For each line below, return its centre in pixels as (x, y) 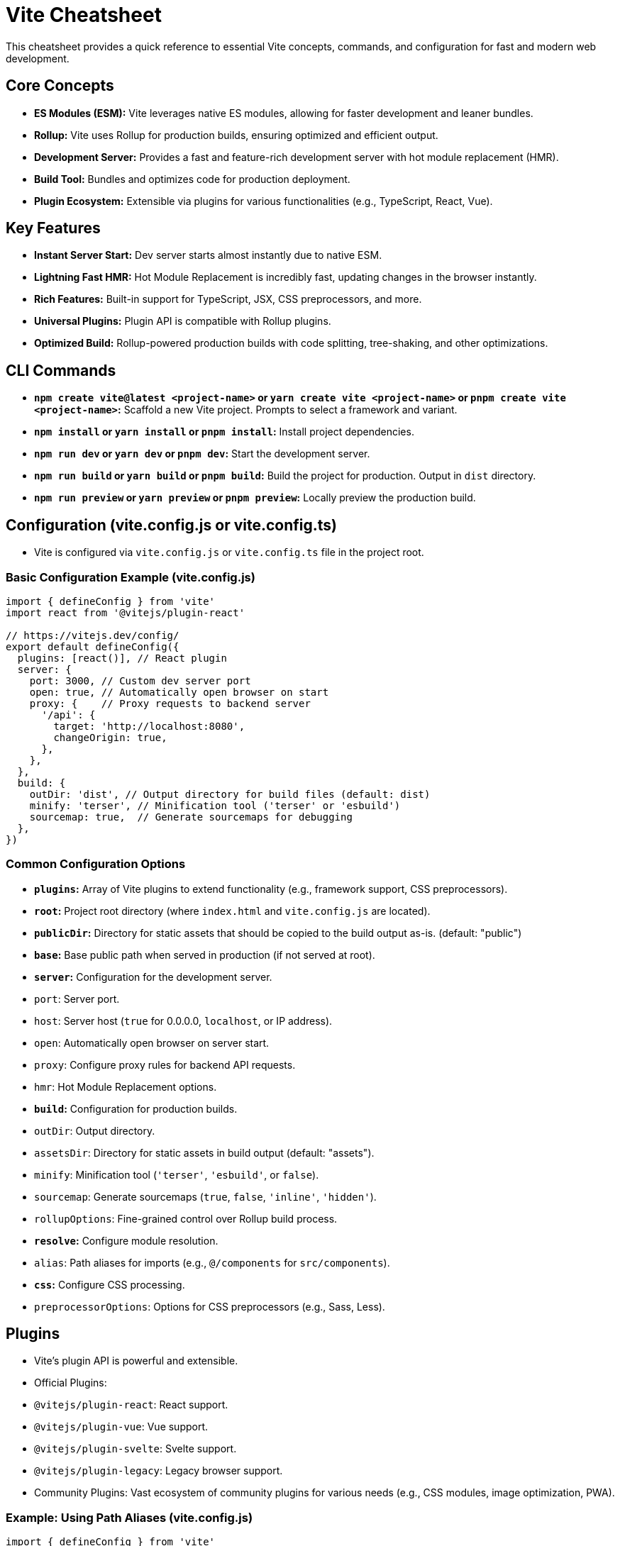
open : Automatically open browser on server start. (152, 1042)
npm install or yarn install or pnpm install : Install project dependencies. (224, 432)
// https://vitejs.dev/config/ (93, 635)
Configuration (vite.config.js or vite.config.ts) (171, 525)
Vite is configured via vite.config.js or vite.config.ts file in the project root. (229, 552)
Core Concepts (60, 86)
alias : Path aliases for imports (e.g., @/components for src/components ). (212, 1262)
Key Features (53, 228)
